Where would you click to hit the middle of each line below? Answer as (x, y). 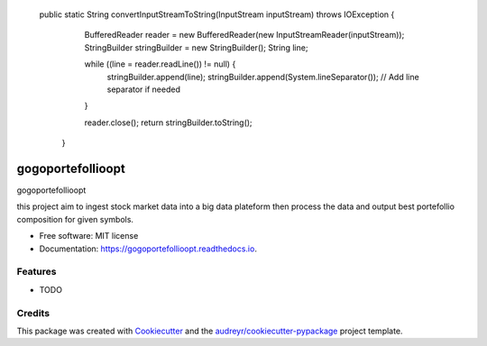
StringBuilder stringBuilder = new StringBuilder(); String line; (196, 47)
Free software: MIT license (89, 236)
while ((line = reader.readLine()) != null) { (160, 64)
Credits (33, 313)
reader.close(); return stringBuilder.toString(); (168, 123)
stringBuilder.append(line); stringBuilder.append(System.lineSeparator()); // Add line (263, 77)
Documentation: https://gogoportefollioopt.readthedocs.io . (148, 249)
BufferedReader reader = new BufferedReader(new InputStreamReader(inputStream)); (244, 35)
